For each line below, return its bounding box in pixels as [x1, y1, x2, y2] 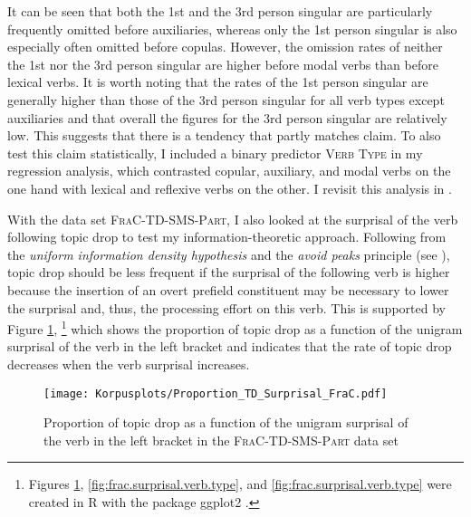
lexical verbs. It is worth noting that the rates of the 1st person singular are [7, 72, 428, 91]
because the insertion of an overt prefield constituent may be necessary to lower [7, 280, 449, 299]
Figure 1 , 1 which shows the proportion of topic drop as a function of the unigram [7, 317, 463, 338]
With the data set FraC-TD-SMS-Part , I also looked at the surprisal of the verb [7, 209, 458, 228]
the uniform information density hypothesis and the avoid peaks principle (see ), [7, 244, 450, 263]
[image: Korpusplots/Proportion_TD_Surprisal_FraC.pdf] [43, 387, 388, 400]
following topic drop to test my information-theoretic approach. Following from [7, 227, 447, 246]
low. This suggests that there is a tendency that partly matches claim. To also [7, 126, 441, 145]
